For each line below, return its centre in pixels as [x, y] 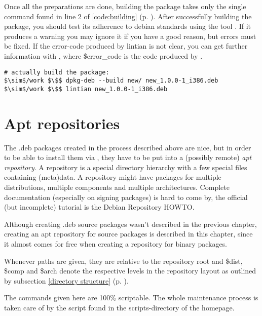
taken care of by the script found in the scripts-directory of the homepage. [119, 307]
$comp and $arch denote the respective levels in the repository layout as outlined [130, 271]
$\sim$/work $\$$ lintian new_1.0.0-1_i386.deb [86, 89]
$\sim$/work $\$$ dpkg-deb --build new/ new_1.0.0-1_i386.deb [111, 81]
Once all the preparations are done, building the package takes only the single [125, 6]
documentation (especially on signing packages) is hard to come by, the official [126, 197]
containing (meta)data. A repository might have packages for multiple [113, 177]
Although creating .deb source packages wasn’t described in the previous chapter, [130, 224]
